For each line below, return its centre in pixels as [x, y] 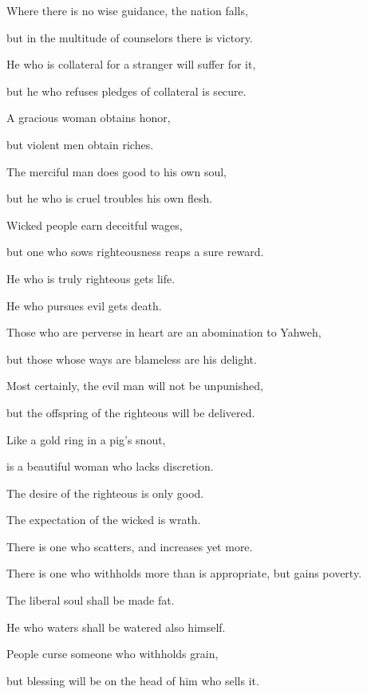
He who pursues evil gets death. [84, 305]
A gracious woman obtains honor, [89, 118]
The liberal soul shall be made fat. [91, 600]
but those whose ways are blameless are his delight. [132, 359]
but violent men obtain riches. [80, 144]
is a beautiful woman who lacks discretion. [110, 466]
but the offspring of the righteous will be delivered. [131, 412]
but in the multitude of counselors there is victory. [130, 37]
